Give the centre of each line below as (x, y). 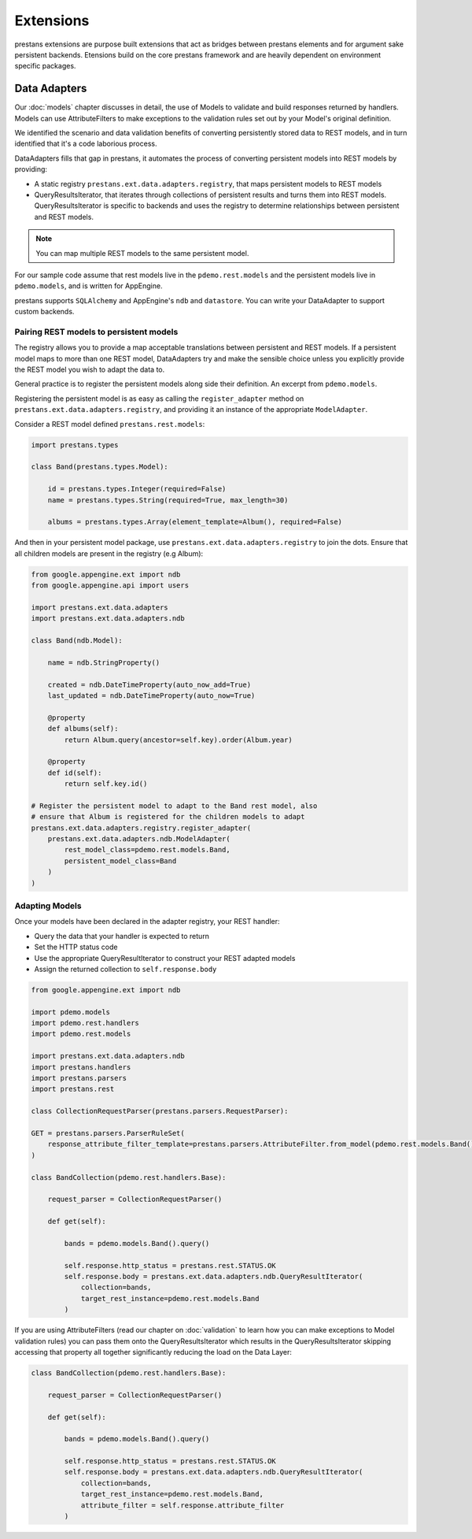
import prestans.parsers (79, 1078)
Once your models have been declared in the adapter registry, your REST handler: (147, 922)
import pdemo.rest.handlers (85, 1023)
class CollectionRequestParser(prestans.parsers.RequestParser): (160, 1111)
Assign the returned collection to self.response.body (125, 969)
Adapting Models (48, 906)
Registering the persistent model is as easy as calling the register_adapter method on (159, 399)
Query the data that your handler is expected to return (122, 936)
